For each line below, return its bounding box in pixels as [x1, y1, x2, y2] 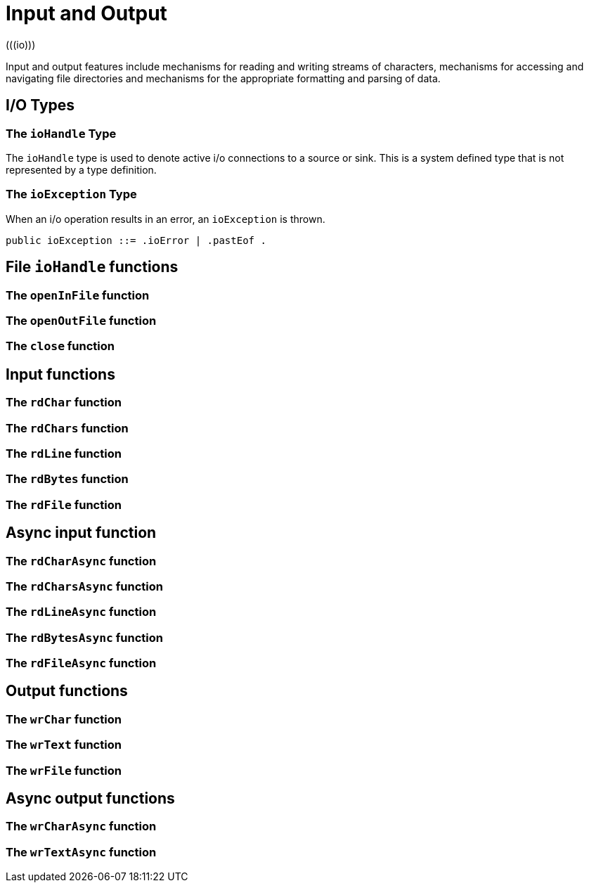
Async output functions [6, 790, 175, 808]
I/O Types [6, 96, 75, 115]
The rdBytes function [6, 472, 129, 487]
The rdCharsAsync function [6, 579, 163, 593]
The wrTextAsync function [6, 844, 157, 859]
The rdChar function [6, 395, 122, 410]
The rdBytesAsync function [6, 630, 163, 645]
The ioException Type [6, 187, 137, 202]
